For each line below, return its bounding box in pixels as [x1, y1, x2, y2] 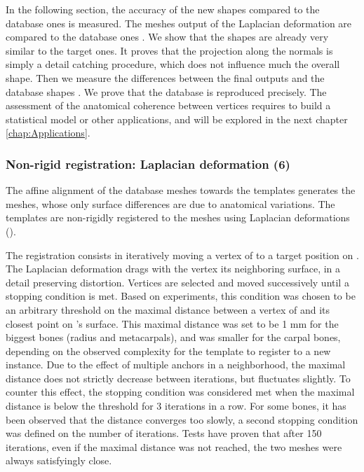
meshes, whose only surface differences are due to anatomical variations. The [6, 196, 335, 211]
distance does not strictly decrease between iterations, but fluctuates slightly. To [6, 370, 351, 385]
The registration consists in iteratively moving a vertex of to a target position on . [6, 247, 359, 262]
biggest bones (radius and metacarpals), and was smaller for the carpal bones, [6, 330, 341, 345]
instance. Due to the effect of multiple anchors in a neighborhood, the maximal [6, 357, 346, 372]
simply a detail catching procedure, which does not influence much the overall [6, 57, 340, 71]
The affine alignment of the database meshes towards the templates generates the [6, 183, 356, 197]
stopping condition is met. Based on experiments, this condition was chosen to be [6, 289, 356, 303]
